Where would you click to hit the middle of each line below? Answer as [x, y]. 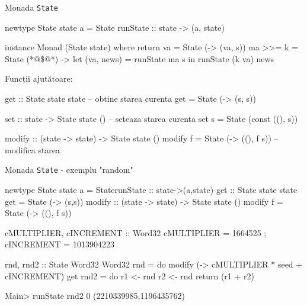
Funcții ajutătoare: [39, 78]
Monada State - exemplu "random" [69, 170]
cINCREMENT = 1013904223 [60, 244]
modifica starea [33, 149]
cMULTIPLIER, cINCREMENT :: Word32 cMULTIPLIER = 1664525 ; [136, 232]
